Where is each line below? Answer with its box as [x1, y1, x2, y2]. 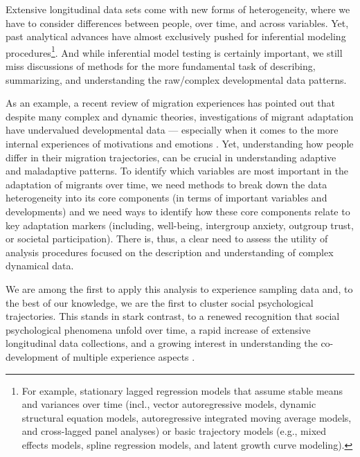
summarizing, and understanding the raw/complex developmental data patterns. [6, 72, 347, 87]
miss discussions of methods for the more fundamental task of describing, [6, 59, 316, 73]
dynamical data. [6, 258, 74, 273]
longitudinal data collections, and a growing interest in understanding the [6, 336, 318, 350]
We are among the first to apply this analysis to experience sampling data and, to [6, 281, 353, 296]
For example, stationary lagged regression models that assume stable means [21, 383, 343, 397]
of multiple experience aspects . [62, 349, 195, 364]
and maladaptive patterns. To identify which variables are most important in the [6, 163, 349, 178]
